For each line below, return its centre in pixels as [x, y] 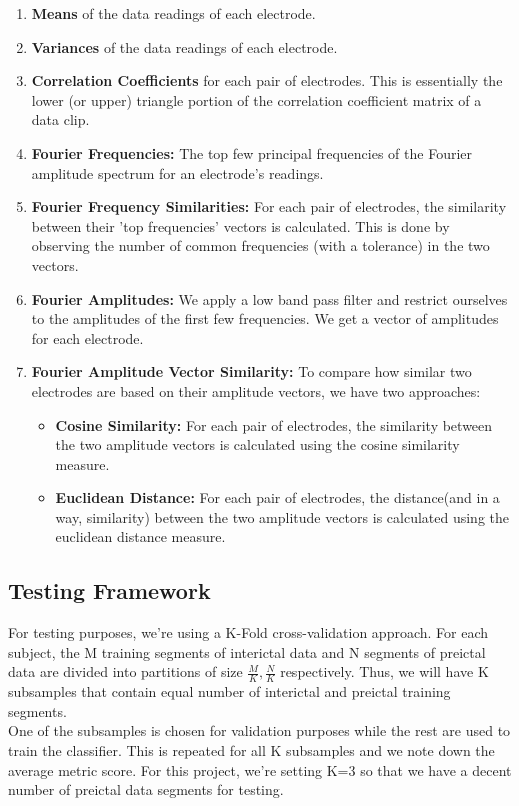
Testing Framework [109, 590]
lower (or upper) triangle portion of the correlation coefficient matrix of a [256, 99]
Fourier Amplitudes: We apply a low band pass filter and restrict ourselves [269, 298]
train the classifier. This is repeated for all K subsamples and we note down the [251, 750]
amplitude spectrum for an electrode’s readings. [177, 172]
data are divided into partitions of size [125, 671]
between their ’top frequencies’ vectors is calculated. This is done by [240, 225]
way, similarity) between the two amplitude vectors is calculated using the [282, 516]
